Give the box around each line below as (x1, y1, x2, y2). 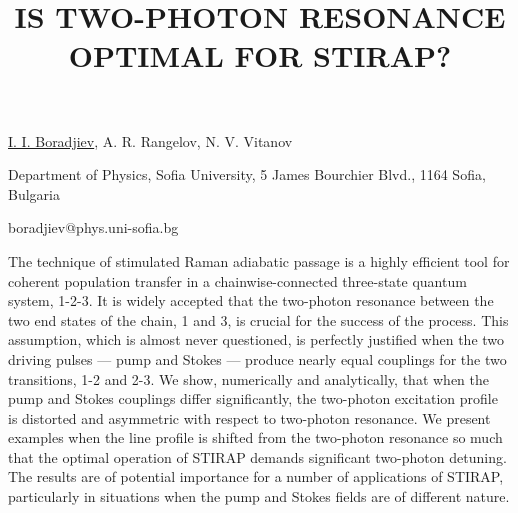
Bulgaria (8, 183, 60, 204)
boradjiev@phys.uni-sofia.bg (8, 217, 179, 238)
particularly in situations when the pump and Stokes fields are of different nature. (8, 486, 510, 507)
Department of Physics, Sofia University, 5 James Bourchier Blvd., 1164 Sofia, (8, 164, 486, 185)
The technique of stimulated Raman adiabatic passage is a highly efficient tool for (8, 250, 510, 271)
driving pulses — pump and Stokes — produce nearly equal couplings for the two (8, 348, 507, 369)
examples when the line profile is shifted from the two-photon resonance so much (8, 427, 503, 448)
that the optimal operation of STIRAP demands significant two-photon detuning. (8, 446, 507, 467)
